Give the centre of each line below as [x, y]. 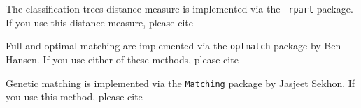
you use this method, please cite [74, 97]
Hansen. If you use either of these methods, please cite [122, 59]
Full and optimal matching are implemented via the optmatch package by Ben [174, 46]
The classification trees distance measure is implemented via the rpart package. [179, 8]
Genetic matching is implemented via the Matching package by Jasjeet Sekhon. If [180, 83]
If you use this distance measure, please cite [99, 22]
